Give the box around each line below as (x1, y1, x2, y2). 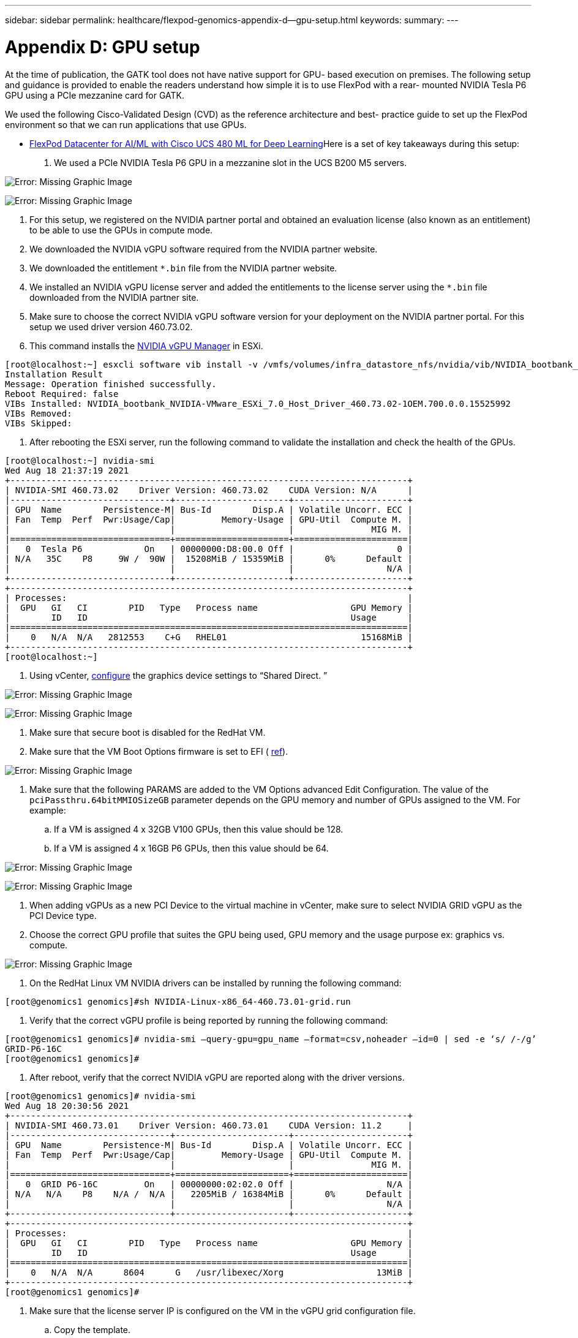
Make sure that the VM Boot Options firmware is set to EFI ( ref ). (29, 746, 288, 757)
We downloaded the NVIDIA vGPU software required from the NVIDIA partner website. (29, 243, 378, 254)
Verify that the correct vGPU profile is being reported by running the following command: (29, 1015, 388, 1026)
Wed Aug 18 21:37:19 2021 (5, 465, 129, 475)
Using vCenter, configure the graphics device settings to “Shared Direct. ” (29, 670, 328, 681)
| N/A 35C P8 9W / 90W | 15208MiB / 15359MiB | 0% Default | (5, 553, 413, 564)
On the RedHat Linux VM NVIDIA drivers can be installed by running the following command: (29, 977, 402, 988)
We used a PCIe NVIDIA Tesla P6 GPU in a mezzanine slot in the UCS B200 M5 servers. (54, 157, 407, 168)
